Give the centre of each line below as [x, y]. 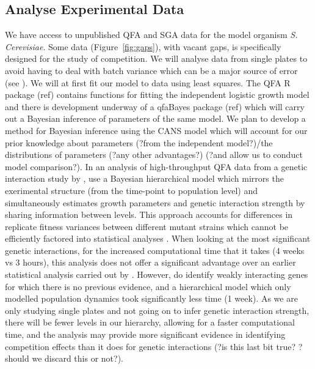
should [17, 358]
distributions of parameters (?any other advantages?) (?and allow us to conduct [154, 155]
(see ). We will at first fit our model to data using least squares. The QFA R [148, 82]
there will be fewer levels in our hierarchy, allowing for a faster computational [150, 322]
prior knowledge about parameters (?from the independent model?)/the [139, 142]
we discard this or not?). [78, 358]
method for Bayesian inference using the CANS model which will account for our [156, 130]
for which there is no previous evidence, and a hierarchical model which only [148, 286]
